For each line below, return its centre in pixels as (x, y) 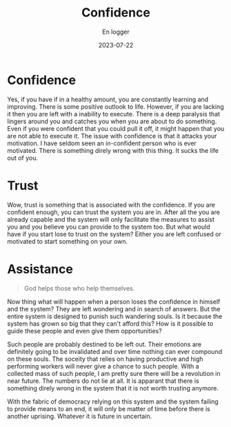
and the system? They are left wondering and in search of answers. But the (114, 309)
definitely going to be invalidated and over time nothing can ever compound (115, 351)
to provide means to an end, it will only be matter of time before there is (109, 408)
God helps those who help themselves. (79, 288)
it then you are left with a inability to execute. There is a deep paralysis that (114, 114)
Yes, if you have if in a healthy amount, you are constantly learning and (108, 99)
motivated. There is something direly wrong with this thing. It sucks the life (113, 150)
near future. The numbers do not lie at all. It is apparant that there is (103, 381)
